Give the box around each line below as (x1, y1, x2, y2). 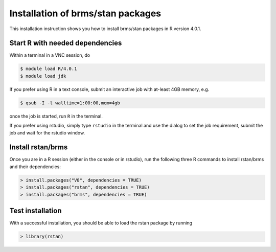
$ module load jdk (20, 73, 66, 79)
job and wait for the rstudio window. (9, 129, 85, 135)
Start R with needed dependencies (9, 39, 122, 48)
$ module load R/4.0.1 (20, 66, 77, 72)
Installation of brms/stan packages (9, 8, 162, 19)
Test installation (9, 207, 62, 215)
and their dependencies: (9, 164, 61, 170)
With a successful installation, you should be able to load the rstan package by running (9, 220, 193, 226)
